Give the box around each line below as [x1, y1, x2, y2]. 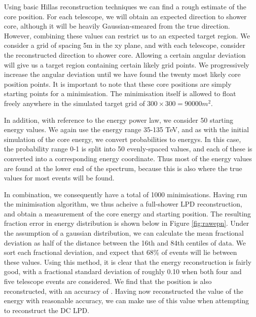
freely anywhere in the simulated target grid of [4, 98, 145, 108]
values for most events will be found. [4, 173, 114, 183]
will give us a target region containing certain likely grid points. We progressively [4, 59, 250, 70]
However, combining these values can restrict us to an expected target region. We [4, 30, 250, 40]
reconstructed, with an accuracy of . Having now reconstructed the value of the [4, 285, 243, 296]
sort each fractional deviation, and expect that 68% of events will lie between [4, 247, 237, 257]
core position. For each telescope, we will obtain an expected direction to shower [4, 11, 247, 21]
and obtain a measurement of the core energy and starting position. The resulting [4, 208, 251, 218]
